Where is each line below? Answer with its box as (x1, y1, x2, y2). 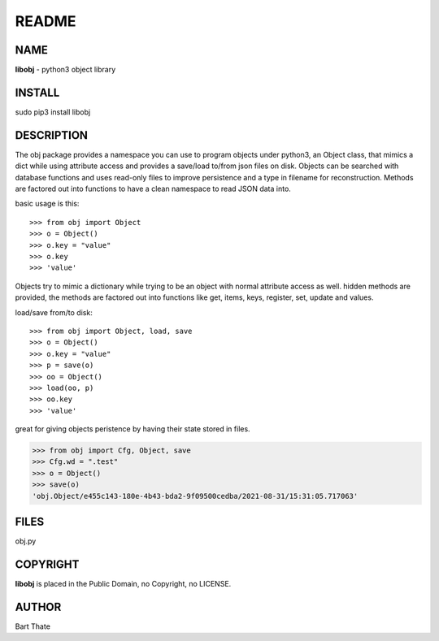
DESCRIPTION (15, 128, 89, 142)
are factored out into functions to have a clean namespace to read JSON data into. (15, 184, 292, 194)
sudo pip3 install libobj (15, 106, 91, 117)
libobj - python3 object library (15, 65, 116, 75)
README (15, 12, 76, 30)
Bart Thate (15, 622, 50, 631)
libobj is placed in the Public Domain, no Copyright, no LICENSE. (15, 579, 232, 589)
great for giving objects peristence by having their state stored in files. (15, 424, 251, 434)
